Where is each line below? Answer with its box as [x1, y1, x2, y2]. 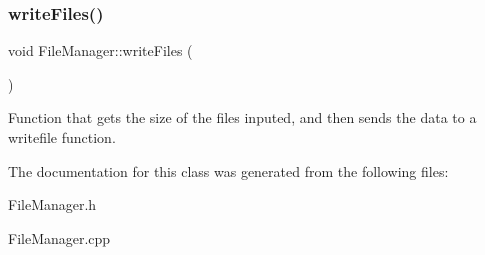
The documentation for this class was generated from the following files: [8, 160, 449, 181]
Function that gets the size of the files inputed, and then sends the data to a [8, 107, 477, 128]
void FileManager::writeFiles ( [8, 40, 193, 61]
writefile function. [8, 127, 116, 147]
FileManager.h [8, 194, 97, 215]
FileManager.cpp [8, 227, 111, 248]
